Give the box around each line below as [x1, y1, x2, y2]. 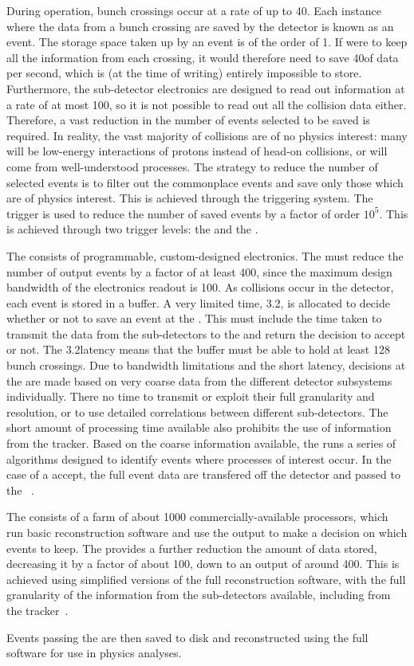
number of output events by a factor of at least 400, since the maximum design [6, 263, 392, 280]
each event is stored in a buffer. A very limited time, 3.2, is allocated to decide [6, 294, 390, 311]
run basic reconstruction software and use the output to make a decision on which [6, 524, 408, 540]
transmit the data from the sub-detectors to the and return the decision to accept [6, 325, 406, 342]
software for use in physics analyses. [6, 644, 182, 661]
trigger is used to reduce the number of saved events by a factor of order [6, 205, 361, 221]
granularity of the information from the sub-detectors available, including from [6, 586, 391, 603]
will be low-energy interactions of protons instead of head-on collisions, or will [6, 143, 388, 159]
